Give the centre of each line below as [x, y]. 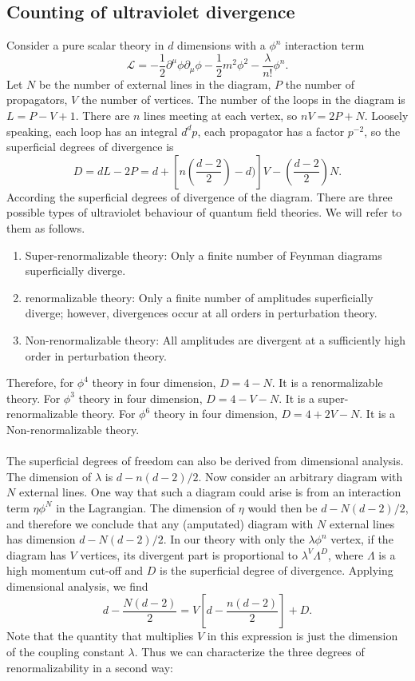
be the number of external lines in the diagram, [155, 84]
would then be [283, 507]
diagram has [36, 554]
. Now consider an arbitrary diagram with [300, 476]
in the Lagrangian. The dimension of [146, 507]
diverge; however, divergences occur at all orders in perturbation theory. [201, 313]
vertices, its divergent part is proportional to [189, 554]
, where [346, 554]
